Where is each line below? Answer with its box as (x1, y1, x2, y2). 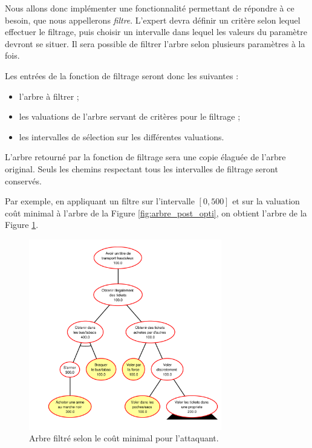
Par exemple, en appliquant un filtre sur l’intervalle (5, 195, 195, 207)
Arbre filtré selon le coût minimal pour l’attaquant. (29, 432, 219, 444)
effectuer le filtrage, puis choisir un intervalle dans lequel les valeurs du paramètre (5, 25, 307, 38)
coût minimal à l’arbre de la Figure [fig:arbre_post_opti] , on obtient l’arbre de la (5, 206, 307, 219)
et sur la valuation (232, 195, 300, 207)
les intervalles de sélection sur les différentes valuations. (19, 130, 224, 143)
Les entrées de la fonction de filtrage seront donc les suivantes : (5, 69, 239, 82)
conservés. (5, 174, 42, 187)
